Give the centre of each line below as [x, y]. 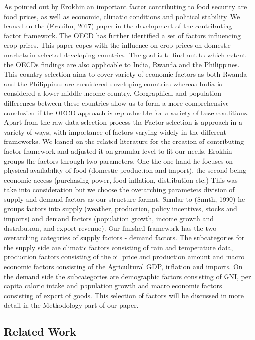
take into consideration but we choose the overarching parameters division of [119, 189]
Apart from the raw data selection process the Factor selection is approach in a [123, 122]
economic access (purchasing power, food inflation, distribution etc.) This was [121, 180]
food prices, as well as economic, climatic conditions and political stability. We [122, 16]
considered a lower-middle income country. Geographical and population [113, 93]
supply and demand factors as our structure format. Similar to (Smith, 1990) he [125, 199]
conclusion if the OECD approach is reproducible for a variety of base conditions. [127, 112]
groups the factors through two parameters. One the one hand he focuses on [119, 160]
